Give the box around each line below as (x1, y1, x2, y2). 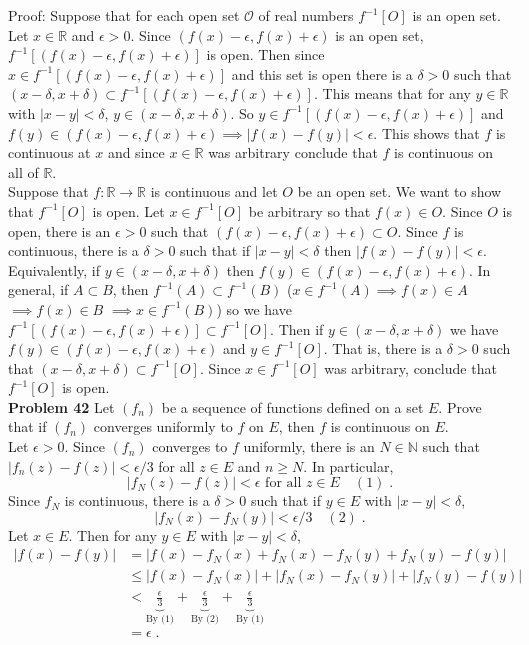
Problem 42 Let (8, 396, 115, 417)
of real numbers (258, 5, 354, 25)
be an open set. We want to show (297, 181, 502, 202)
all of (8, 161, 39, 182)
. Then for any (68, 524, 157, 545)
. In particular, (303, 455, 394, 476)
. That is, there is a (323, 338, 443, 359)
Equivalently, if (8, 259, 101, 280)
